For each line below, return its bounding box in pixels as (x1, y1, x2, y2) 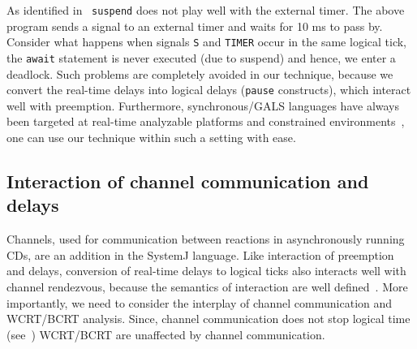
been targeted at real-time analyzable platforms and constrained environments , (6, 113, 405, 130)
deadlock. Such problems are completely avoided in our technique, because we (6, 65, 393, 82)
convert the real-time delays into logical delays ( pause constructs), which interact (6, 81, 411, 98)
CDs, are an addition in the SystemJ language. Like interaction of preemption (6, 246, 394, 263)
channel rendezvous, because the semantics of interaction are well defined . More (6, 278, 408, 295)
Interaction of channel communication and (6, 168, 369, 193)
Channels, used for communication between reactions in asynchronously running (6, 231, 405, 248)
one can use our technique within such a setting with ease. (6, 129, 296, 145)
